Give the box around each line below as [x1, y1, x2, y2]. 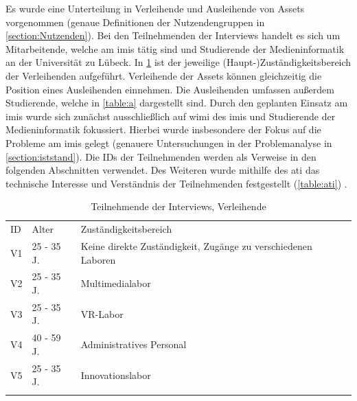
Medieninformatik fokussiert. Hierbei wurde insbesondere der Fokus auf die [5, 122, 321, 137]
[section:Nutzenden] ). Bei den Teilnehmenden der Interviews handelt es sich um [5, 28, 341, 43]
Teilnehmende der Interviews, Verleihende [91, 199, 266, 214]
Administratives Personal [80, 337, 187, 352]
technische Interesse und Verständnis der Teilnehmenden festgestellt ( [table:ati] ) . [5, 176, 347, 190]
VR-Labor [80, 306, 124, 321]
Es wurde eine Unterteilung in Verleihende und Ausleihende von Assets [5, 1, 305, 15]
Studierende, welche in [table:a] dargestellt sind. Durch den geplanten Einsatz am [5, 95, 348, 110]
